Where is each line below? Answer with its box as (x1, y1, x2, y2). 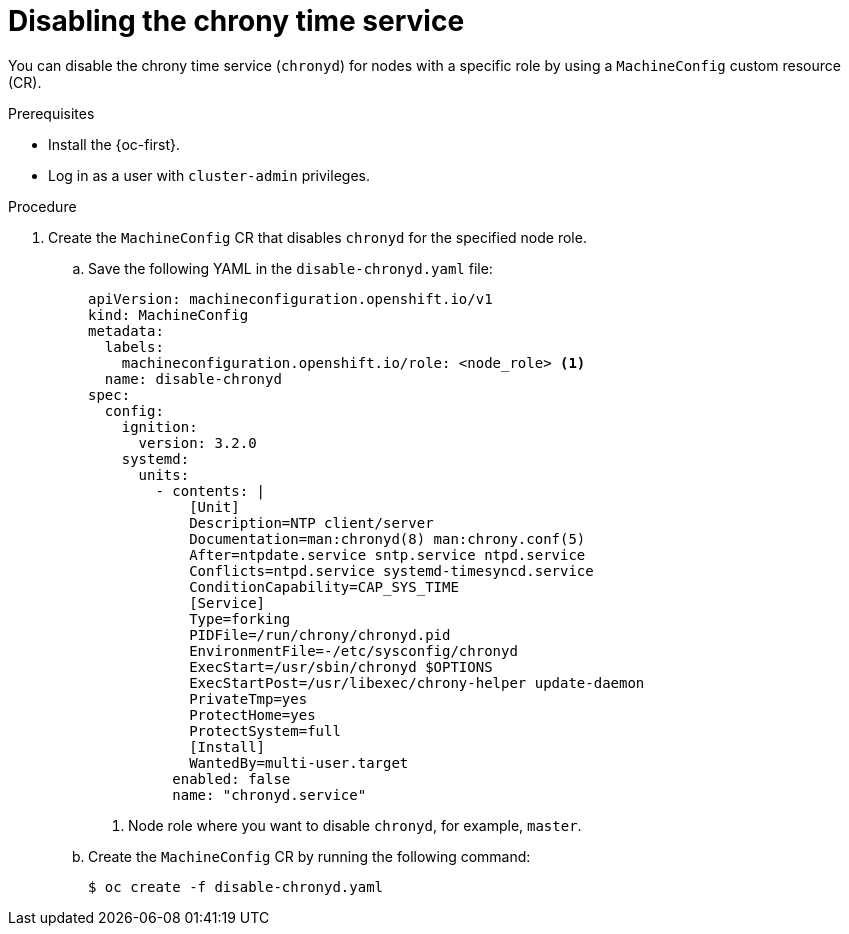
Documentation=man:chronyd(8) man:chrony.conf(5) (189, 530, 586, 547)
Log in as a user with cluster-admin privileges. (48, 166, 370, 184)
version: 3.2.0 (138, 434, 257, 451)
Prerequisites (8, 104, 95, 122)
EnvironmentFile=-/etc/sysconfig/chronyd (189, 642, 518, 659)
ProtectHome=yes (189, 706, 316, 723)
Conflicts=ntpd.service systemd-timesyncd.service (189, 562, 594, 579)
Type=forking (189, 610, 291, 627)
